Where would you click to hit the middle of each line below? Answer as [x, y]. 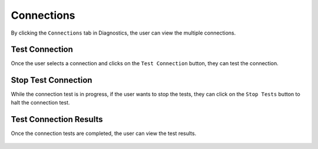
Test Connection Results [57, 119]
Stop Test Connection [52, 80]
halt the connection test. [40, 102]
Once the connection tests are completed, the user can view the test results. [104, 133]
